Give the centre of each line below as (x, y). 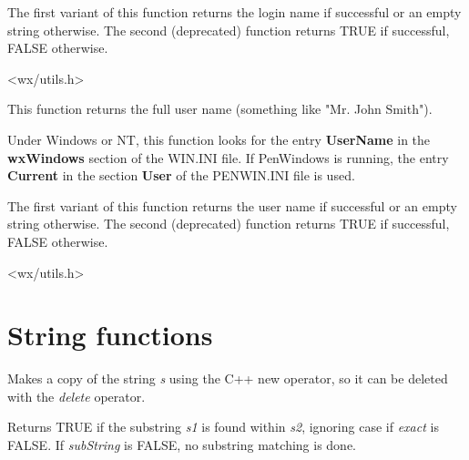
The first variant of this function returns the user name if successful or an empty (232, 205)
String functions (110, 335)
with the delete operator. (76, 396)
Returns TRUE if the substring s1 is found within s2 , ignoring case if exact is (223, 427)
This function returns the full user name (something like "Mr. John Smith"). (220, 109)
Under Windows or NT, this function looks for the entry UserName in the (219, 139)
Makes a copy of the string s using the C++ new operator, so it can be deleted (228, 378)
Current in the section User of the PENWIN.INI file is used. (181, 175)
